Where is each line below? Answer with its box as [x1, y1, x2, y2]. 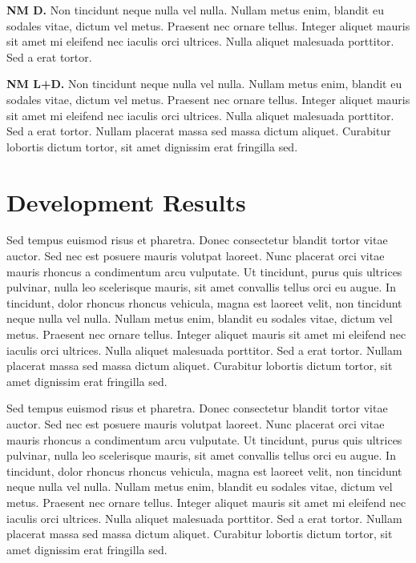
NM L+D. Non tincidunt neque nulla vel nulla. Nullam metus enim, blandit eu [6, 75, 402, 92]
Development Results [6, 185, 246, 218]
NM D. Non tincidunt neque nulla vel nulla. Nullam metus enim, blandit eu [6, 2, 384, 18]
